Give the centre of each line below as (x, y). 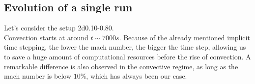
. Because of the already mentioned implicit (184, 37)
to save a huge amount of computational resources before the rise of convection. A (127, 56)
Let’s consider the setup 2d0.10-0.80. (59, 28)
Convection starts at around (46, 37)
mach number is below (38, 76)
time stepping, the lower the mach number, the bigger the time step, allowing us (125, 47)
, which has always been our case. (137, 76)
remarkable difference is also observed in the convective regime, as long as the (121, 66)
